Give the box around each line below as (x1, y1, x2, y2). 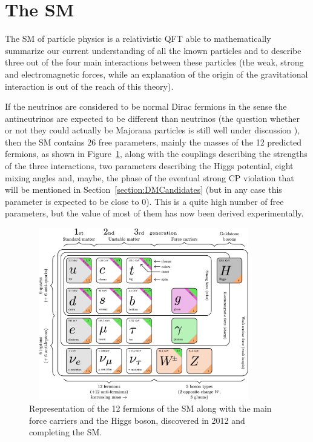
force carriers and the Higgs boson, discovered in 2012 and (29, 414, 245, 426)
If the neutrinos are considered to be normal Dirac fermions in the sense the (5, 100, 287, 113)
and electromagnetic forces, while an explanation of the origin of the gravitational (5, 67, 308, 80)
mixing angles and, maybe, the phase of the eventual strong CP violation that (5, 171, 294, 184)
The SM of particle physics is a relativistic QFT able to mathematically (5, 32, 271, 45)
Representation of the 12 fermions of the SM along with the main (29, 402, 272, 415)
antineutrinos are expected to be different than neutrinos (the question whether (5, 112, 300, 124)
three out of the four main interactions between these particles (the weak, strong (5, 56, 304, 69)
